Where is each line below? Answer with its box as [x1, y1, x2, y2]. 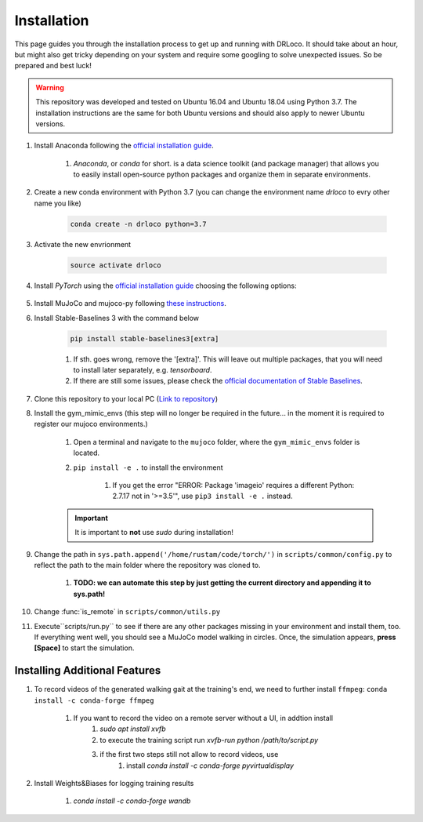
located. [73, 448, 99, 458]
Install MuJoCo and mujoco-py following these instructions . [34, 299, 226, 308]
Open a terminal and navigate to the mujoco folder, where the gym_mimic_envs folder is [73, 437, 360, 446]
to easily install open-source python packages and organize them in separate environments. [73, 169, 371, 180]
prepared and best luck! [14, 61, 92, 71]
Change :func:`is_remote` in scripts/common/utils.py [34, 607, 221, 616]
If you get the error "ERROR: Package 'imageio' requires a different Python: [112, 481, 355, 490]
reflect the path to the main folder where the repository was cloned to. [34, 561, 262, 569]
